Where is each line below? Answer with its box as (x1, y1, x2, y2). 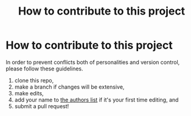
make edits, (14, 89, 44, 97)
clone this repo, (14, 77, 54, 84)
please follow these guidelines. (5, 65, 83, 72)
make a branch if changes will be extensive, (14, 83, 125, 90)
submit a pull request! (14, 102, 69, 110)
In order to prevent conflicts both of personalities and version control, (5, 58, 180, 66)
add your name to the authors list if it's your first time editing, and (14, 96, 179, 103)
